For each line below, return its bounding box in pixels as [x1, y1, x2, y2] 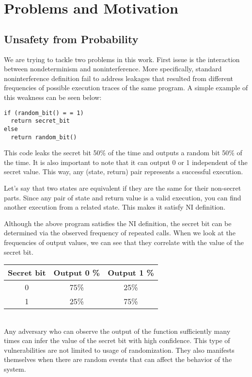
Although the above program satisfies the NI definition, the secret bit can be [4, 218, 232, 228]
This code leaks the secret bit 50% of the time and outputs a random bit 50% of [4, 148, 242, 158]
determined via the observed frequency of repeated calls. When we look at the [4, 228, 236, 238]
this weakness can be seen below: [4, 92, 102, 102]
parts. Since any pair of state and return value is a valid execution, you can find [4, 192, 241, 202]
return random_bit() [11, 133, 77, 141]
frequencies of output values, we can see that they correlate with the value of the [4, 237, 244, 247]
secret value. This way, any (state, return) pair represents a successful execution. [4, 166, 243, 177]
